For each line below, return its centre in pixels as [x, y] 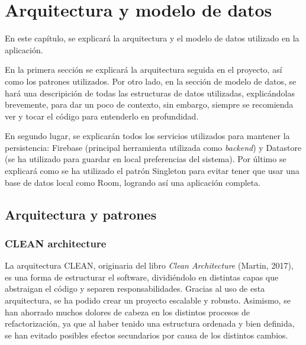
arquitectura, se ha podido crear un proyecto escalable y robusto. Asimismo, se [148, 300]
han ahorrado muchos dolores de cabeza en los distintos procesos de [128, 312]
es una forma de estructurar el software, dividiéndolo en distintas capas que [142, 277]
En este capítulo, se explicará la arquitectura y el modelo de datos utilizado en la [152, 38]
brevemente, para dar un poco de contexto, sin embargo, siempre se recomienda [149, 104]
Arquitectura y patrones [81, 214]
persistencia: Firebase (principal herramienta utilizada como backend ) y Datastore [153, 147]
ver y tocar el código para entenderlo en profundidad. [102, 116]
